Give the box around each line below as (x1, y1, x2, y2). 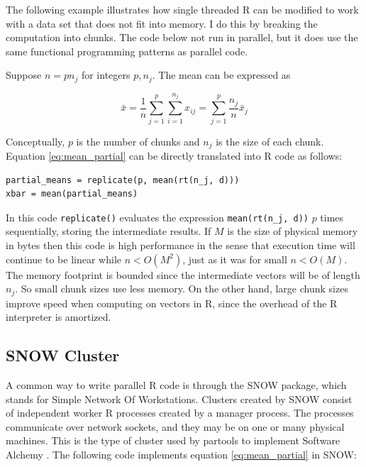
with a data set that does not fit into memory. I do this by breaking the (6, 16, 318, 31)
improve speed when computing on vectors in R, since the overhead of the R (6, 295, 338, 310)
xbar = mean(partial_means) (6, 189, 138, 199)
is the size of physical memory (227, 224, 358, 238)
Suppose (6, 67, 42, 82)
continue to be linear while (6, 251, 121, 266)
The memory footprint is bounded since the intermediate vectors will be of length (6, 267, 360, 282)
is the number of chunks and (76, 133, 200, 148)
